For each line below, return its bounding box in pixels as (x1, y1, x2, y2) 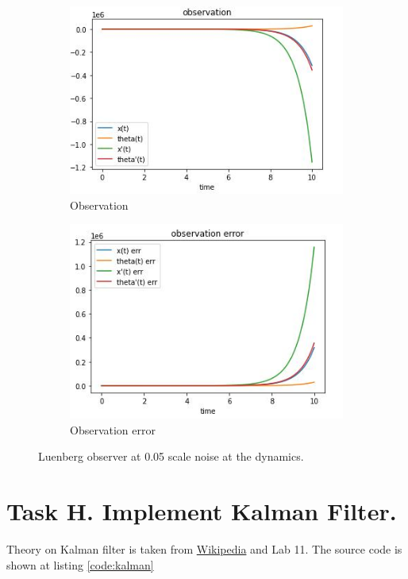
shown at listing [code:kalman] (6, 556, 154, 573)
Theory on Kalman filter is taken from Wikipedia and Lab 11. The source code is (6, 540, 402, 557)
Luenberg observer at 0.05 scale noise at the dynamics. (38, 448, 304, 465)
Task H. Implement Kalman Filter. (6, 495, 397, 527)
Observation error (70, 421, 156, 438)
